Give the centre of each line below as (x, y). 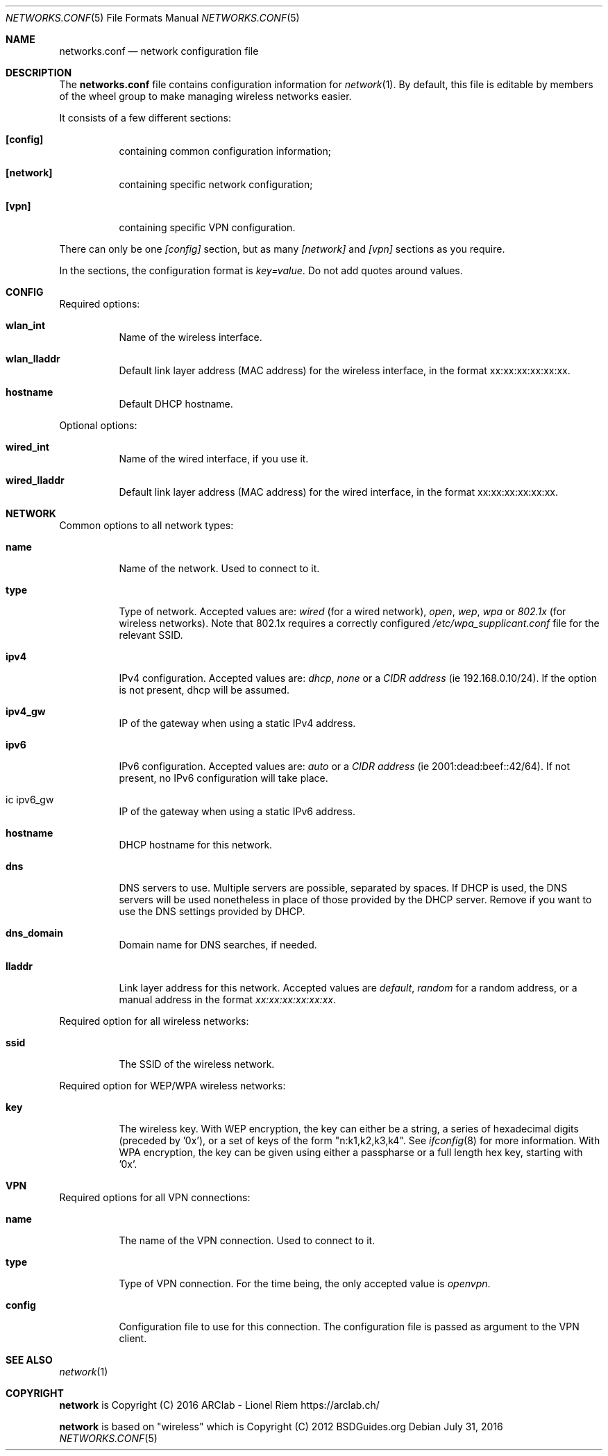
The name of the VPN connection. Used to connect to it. (247, 1240)
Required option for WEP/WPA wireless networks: (172, 1086)
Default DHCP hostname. (176, 404)
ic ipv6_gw (30, 800)
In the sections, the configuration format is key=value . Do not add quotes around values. (261, 270)
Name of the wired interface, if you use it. (214, 459)
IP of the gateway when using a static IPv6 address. (237, 811)
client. (133, 1338)
